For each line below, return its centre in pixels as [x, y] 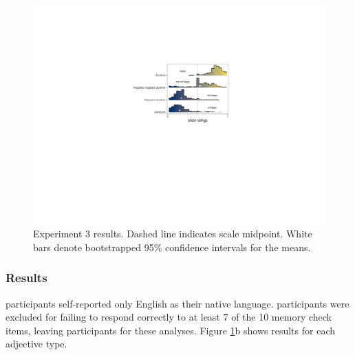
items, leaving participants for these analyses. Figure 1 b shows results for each [170, 330]
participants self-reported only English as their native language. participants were [177, 303]
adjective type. [36, 344]
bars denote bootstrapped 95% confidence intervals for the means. [172, 247]
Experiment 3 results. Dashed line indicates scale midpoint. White [173, 234]
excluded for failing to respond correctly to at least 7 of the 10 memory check [169, 317]
